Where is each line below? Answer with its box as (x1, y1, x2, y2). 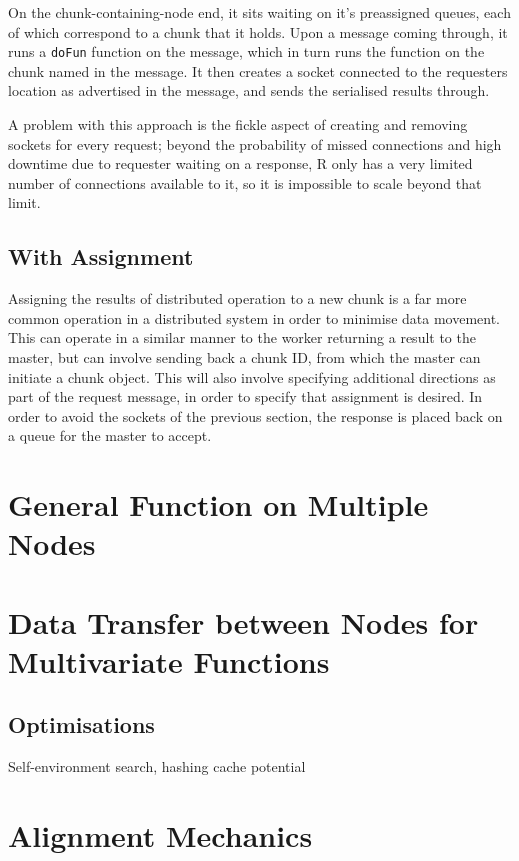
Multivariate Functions (8, 640, 330, 681)
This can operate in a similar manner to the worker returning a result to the (8, 327, 476, 348)
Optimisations (8, 709, 155, 740)
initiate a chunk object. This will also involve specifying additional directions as (8, 366, 496, 387)
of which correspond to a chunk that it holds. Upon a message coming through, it (8, 21, 508, 42)
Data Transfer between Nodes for (8, 601, 479, 642)
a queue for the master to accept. (8, 425, 212, 446)
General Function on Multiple (8, 484, 429, 525)
